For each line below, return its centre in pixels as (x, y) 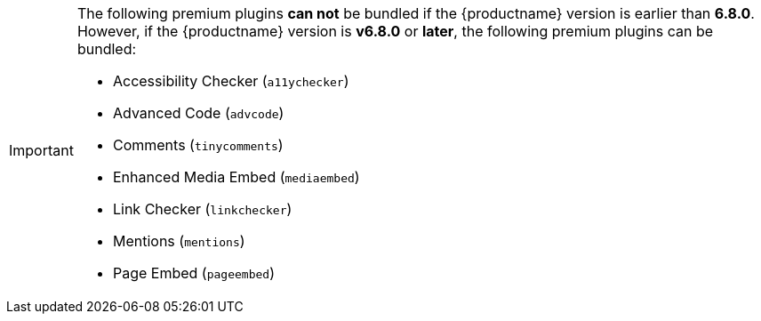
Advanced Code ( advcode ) (198, 113)
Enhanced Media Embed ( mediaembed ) (236, 177)
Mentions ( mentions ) (179, 241)
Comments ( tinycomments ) (198, 145)
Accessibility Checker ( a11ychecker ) (231, 81)
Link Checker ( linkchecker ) (202, 209)
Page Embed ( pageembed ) (193, 273)
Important (41, 150)
